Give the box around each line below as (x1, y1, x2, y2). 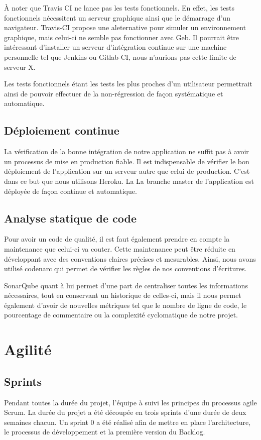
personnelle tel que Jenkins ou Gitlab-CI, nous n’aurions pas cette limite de (4, 51, 236, 62)
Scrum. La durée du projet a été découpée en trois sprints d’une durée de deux (4, 407, 246, 417)
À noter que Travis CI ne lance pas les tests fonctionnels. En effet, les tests (4, 3, 234, 13)
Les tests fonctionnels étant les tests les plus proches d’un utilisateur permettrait (4, 78, 252, 89)
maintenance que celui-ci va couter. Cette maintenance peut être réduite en (4, 243, 235, 254)
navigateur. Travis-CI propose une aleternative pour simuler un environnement (4, 22, 246, 33)
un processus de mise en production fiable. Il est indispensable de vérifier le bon (4, 156, 249, 166)
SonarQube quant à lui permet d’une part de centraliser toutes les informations (4, 280, 248, 290)
